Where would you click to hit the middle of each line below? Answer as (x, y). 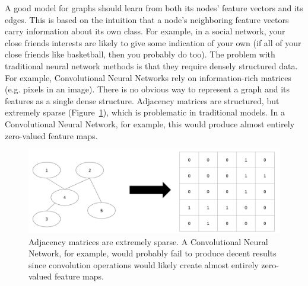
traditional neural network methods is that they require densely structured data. (151, 65)
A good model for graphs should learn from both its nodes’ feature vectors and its (154, 8)
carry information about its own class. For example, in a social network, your (145, 31)
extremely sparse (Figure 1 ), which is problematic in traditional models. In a (145, 112)
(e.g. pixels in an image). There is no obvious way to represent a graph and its (147, 89)
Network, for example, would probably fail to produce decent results (153, 253)
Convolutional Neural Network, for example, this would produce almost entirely (150, 123)
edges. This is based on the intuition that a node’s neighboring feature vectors (147, 19)
